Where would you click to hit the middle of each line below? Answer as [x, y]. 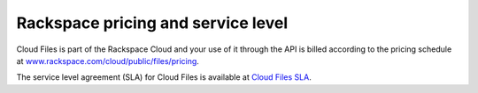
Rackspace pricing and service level [152, 23]
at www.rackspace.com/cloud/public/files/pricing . [108, 61]
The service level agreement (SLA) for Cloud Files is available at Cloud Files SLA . [164, 77]
